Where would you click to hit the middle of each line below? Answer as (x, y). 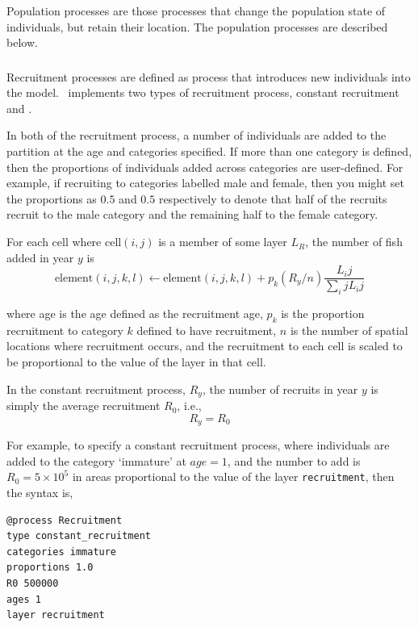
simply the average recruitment (84, 405)
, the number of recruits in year (280, 389)
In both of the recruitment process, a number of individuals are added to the (196, 135)
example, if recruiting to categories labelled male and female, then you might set (205, 183)
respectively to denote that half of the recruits (273, 198)
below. (22, 42)
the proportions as (52, 198)
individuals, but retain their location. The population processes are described (197, 26)
